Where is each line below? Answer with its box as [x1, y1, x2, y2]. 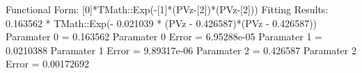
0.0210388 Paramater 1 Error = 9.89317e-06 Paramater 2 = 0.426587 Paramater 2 [6, 42, 356, 57]
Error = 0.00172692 [6, 56, 90, 71]
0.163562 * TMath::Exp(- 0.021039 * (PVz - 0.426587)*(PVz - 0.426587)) [6, 15, 317, 30]
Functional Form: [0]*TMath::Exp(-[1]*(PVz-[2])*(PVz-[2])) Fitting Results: [6, 2, 329, 16]
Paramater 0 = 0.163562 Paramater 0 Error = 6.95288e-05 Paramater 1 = [6, 29, 322, 44]
